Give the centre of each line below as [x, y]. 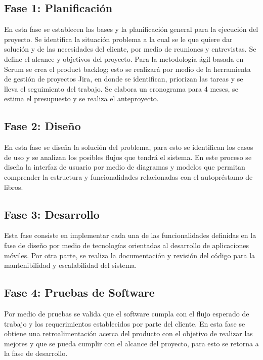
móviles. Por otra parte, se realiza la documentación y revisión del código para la [130, 255]
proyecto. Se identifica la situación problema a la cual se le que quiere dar [118, 39]
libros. [14, 187]
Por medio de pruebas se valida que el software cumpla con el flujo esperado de [127, 313]
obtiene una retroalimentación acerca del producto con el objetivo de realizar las [128, 333]
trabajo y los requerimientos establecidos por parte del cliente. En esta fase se [125, 323]
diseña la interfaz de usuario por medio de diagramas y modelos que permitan [125, 167]
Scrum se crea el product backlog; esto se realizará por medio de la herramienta [127, 69]
